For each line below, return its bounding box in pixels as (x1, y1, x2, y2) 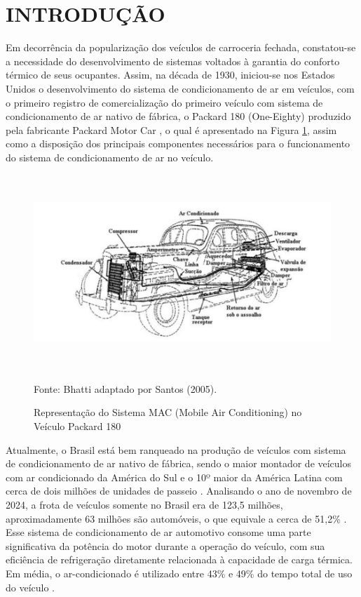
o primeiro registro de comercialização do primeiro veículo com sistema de (6, 95, 323, 109)
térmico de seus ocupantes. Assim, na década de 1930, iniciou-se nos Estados (6, 67, 335, 82)
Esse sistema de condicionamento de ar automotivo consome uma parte (6, 525, 311, 539)
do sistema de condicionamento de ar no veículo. (6, 149, 214, 164)
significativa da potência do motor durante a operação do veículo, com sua (6, 538, 325, 553)
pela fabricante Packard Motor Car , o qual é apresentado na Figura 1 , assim (6, 122, 337, 137)
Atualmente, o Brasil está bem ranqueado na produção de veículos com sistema (6, 442, 346, 457)
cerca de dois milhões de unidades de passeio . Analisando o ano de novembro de (6, 483, 352, 498)
